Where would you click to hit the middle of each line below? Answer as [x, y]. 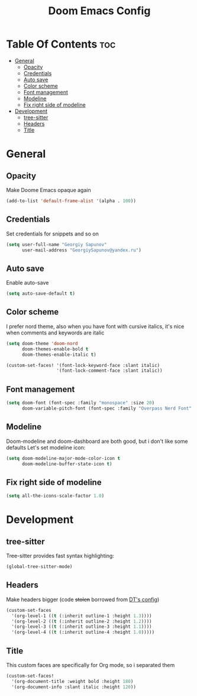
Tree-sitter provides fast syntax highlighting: [60, 556]
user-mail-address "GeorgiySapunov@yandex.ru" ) [82, 250]
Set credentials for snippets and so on [52, 234]
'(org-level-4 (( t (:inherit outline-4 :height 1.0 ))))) [83, 633]
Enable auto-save [28, 283]
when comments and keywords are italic [55, 333]
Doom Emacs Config [99, 11]
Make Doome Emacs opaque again [49, 190]
